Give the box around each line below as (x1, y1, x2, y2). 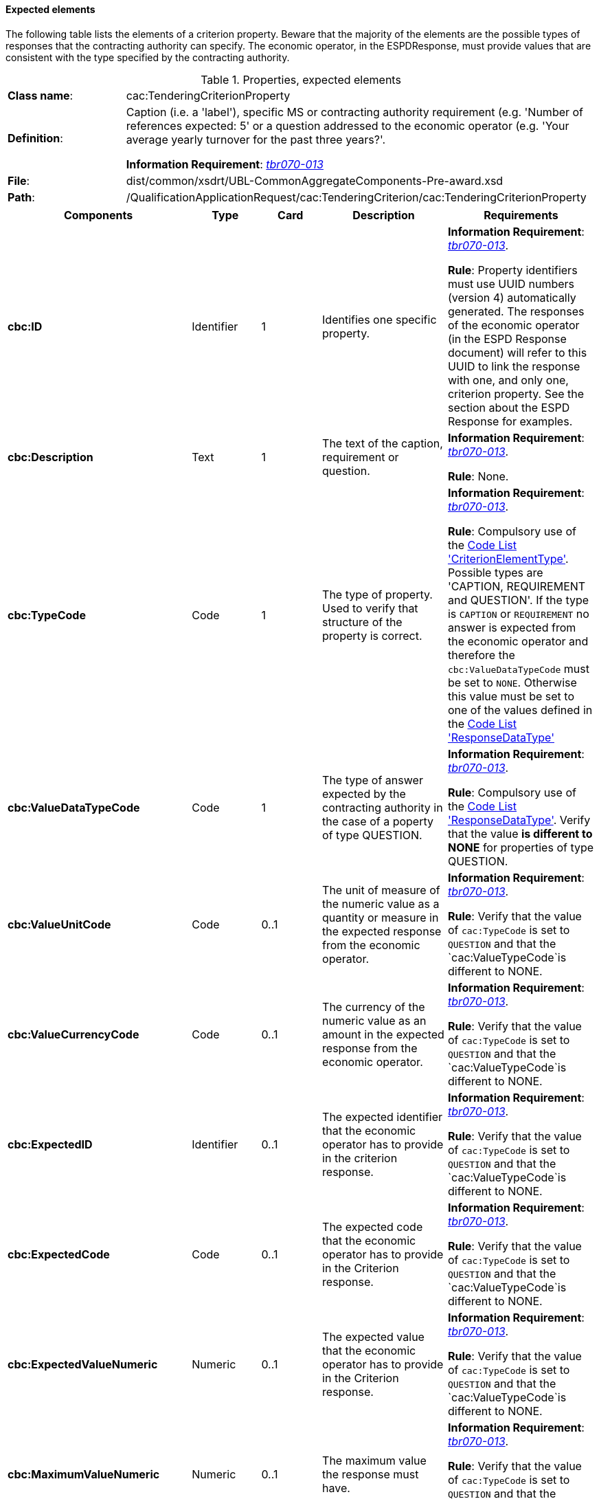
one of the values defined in (447, 702, 593, 717)
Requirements (484, 208, 558, 222)
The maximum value (322, 1453, 427, 1467)
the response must (322, 1467, 419, 1481)
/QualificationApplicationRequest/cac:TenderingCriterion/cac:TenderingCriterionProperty (126, 190, 587, 204)
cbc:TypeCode (8, 608, 86, 622)
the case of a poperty (322, 814, 433, 828)
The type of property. (322, 587, 433, 601)
